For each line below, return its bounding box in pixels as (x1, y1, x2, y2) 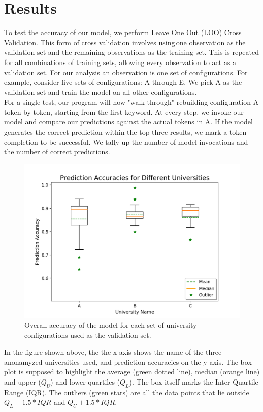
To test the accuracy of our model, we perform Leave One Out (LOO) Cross (4, 27, 242, 38)
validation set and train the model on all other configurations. (4, 86, 197, 97)
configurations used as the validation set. (24, 329, 151, 340)
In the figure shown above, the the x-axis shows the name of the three (4, 346, 222, 357)
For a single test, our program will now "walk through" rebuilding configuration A (4, 97, 259, 107)
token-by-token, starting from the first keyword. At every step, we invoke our (4, 106, 244, 117)
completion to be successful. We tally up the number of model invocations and (4, 136, 248, 147)
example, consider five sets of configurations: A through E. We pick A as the (4, 77, 242, 87)
